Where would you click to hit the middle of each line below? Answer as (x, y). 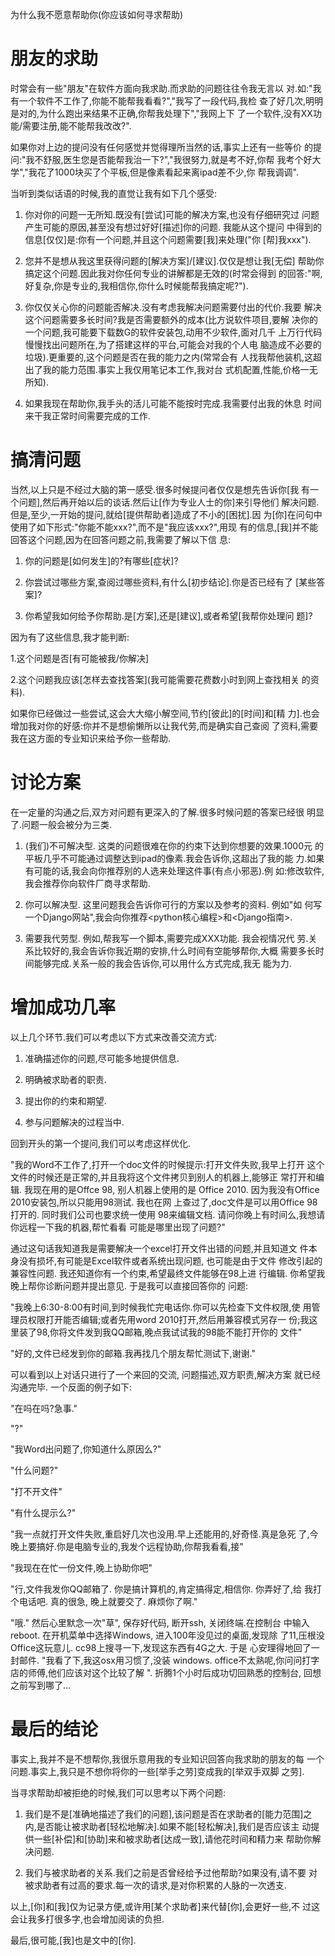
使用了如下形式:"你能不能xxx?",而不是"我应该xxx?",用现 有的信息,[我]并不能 (164, 527)
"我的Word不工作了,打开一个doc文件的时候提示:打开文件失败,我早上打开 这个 (167, 1164)
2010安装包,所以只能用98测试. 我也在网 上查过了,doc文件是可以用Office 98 (164, 1202)
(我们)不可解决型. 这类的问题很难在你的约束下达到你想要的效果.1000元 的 (174, 845)
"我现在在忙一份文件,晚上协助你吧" (81, 1567)
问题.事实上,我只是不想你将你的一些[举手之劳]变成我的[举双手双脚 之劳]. (157, 1771)
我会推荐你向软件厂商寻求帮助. (87, 883)
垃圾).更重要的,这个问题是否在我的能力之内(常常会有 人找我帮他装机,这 (169, 357)
